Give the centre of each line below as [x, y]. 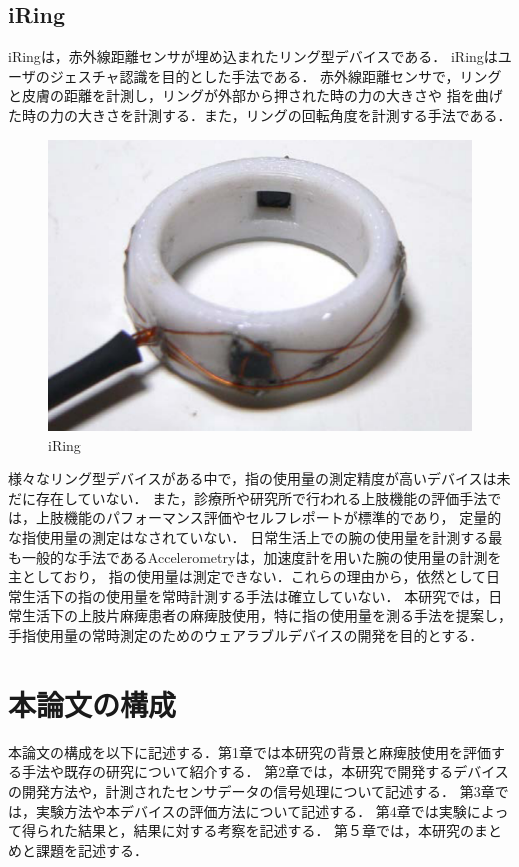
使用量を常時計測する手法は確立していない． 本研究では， [297, 595]
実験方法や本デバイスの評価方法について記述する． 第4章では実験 [251, 810]
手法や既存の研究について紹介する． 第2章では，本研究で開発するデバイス [265, 771]
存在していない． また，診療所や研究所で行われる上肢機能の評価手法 [261, 497]
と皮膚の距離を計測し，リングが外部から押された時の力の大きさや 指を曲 [248, 95]
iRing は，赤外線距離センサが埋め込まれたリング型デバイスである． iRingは [253, 56]
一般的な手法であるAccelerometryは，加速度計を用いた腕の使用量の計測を [261, 556]
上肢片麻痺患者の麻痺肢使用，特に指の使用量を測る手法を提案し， [294, 615]
